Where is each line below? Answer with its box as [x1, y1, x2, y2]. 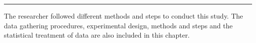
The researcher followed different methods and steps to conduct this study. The [4, 11, 243, 21]
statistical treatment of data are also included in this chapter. [4, 30, 190, 40]
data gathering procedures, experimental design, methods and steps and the [4, 20, 233, 30]
